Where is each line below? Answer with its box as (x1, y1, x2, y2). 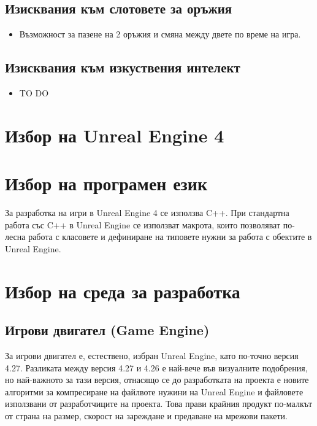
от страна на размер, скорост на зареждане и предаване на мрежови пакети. (5, 409, 288, 422)
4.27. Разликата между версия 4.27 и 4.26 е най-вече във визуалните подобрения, (5, 361, 308, 374)
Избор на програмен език (5, 171, 208, 196)
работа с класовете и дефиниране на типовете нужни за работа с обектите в (28, 230, 312, 243)
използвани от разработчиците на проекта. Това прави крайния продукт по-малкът (5, 397, 313, 410)
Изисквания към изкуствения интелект (5, 58, 240, 77)
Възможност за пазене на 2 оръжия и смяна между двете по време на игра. (19, 28, 301, 41)
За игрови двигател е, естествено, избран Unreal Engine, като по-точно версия (5, 349, 299, 362)
